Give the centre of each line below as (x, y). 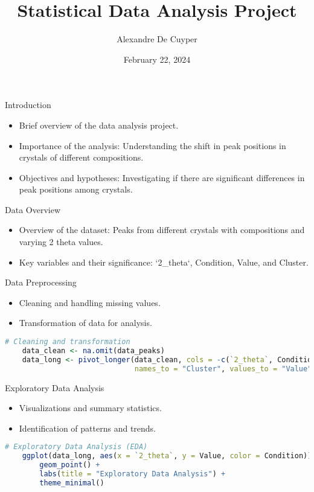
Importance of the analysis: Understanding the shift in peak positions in (152, 145)
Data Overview (33, 209)
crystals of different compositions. (81, 157)
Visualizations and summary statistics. (90, 408)
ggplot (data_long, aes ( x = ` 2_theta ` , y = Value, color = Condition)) (167, 456)
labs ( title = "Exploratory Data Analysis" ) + (133, 474)
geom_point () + (70, 465)
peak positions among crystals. (76, 189)
